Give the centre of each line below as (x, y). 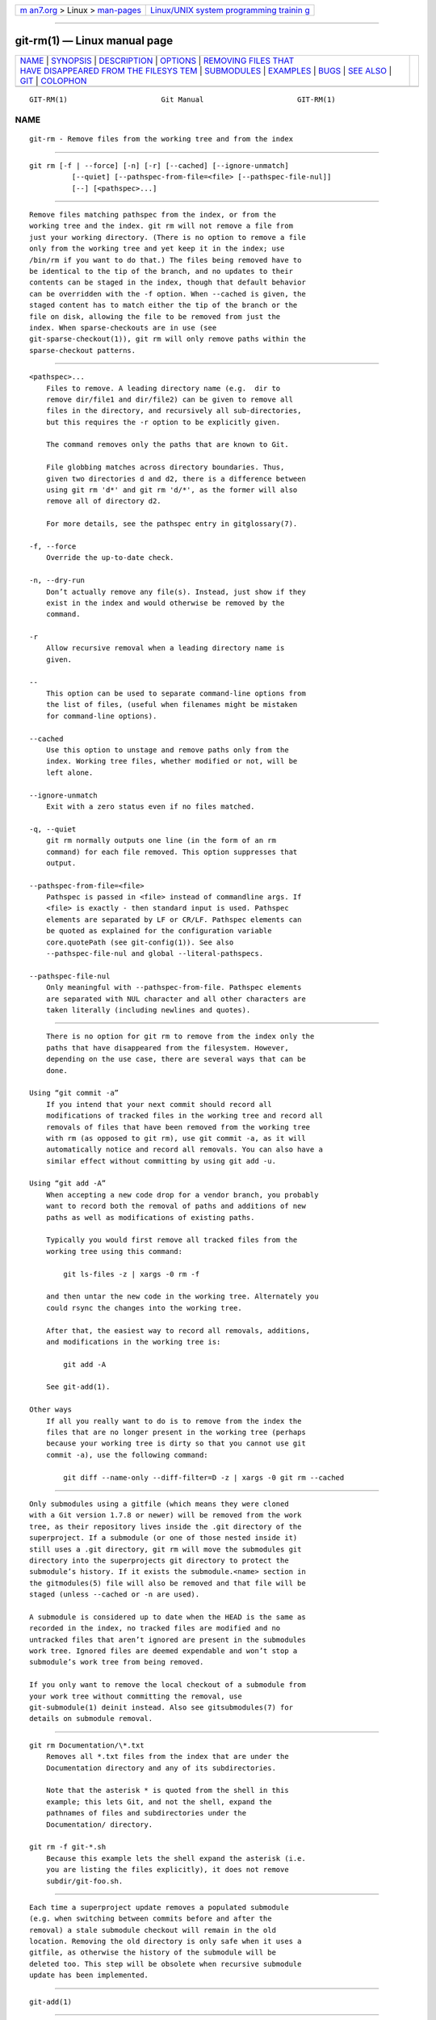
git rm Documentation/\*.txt (87, 1745)
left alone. (69, 772)
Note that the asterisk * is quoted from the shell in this (168, 1791)
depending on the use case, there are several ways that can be (176, 1059)
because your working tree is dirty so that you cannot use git (176, 1443)
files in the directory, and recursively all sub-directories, (174, 411)
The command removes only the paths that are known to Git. (168, 445)
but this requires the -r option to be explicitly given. (163, 422)
